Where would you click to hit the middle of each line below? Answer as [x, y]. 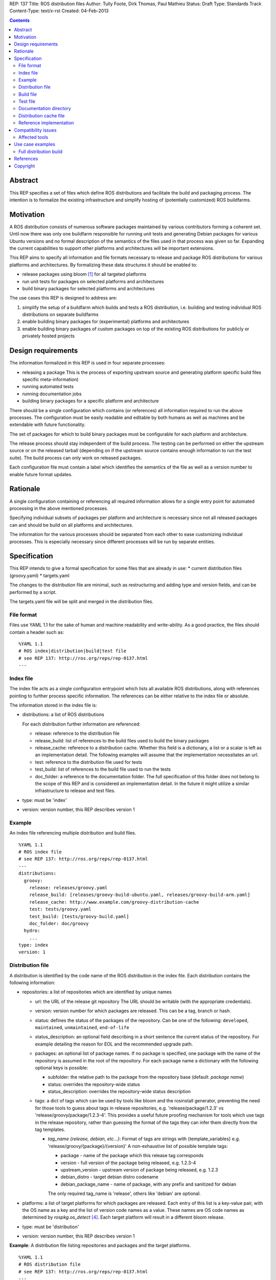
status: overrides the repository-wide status [94, 1084]
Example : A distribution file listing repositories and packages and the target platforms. [100, 1245]
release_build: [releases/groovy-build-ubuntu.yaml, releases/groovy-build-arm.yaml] [140, 895]
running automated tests [48, 387]
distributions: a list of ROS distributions [63, 715]
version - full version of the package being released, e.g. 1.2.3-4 [128, 1163]
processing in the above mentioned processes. [59, 508]
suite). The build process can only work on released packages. [76, 458]
